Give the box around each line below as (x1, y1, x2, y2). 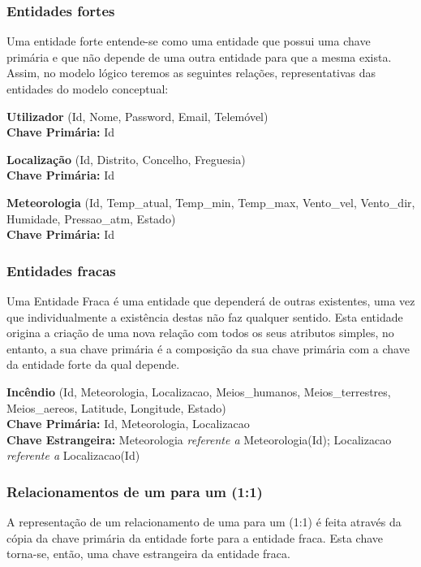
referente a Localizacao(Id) (6, 447, 140, 464)
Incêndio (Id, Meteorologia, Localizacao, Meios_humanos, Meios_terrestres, (6, 383, 391, 400)
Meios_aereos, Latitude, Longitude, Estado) (6, 399, 226, 416)
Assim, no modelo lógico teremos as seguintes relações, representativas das (6, 64, 376, 81)
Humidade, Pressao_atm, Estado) (6, 210, 176, 227)
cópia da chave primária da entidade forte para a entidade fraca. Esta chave (6, 529, 384, 546)
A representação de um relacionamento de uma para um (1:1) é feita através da (6, 513, 402, 530)
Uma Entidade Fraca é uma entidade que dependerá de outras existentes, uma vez (6, 292, 415, 309)
